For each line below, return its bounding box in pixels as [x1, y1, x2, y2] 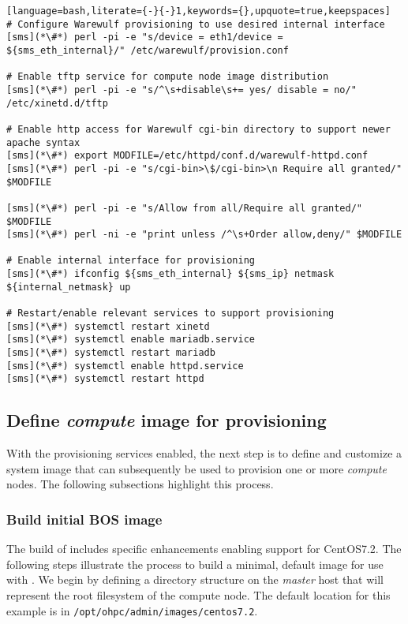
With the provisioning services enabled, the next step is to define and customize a [6, 445, 402, 461]
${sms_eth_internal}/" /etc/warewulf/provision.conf [6, 44, 289, 56]
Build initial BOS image [6, 509, 163, 529]
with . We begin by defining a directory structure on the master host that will [6, 571, 384, 588]
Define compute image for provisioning [6, 408, 327, 432]
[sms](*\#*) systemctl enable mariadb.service [6, 334, 255, 346]
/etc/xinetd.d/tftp [6, 97, 108, 109]
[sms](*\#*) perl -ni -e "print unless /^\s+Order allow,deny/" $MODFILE [6, 229, 402, 241]
